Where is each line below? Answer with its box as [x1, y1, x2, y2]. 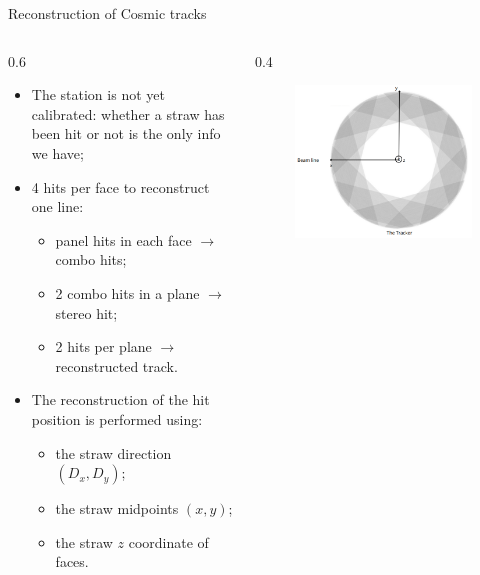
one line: [31, 196, 84, 217]
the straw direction [55, 442, 172, 463]
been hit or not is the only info [31, 123, 221, 144]
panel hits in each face [55, 229, 192, 250]
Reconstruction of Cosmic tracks [8, 3, 207, 23]
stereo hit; [55, 302, 118, 323]
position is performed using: [31, 408, 203, 429]
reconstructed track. [55, 355, 178, 376]
